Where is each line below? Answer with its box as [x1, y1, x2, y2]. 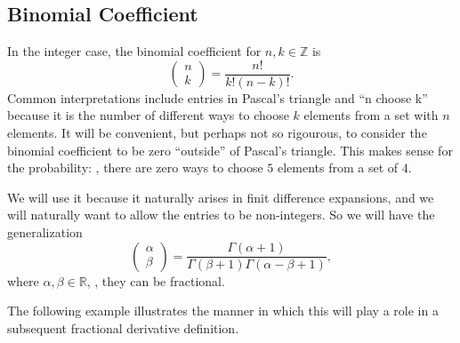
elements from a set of [278, 158, 399, 177]
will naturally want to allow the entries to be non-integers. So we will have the [7, 205, 435, 224]
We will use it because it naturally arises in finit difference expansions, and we [7, 187, 434, 206]
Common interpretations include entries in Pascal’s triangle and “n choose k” [7, 88, 428, 107]
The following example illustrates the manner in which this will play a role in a [7, 301, 439, 320]
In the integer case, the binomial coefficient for [7, 42, 262, 60]
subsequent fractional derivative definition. [7, 318, 239, 337]
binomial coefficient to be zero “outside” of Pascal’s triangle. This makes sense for [7, 140, 453, 159]
